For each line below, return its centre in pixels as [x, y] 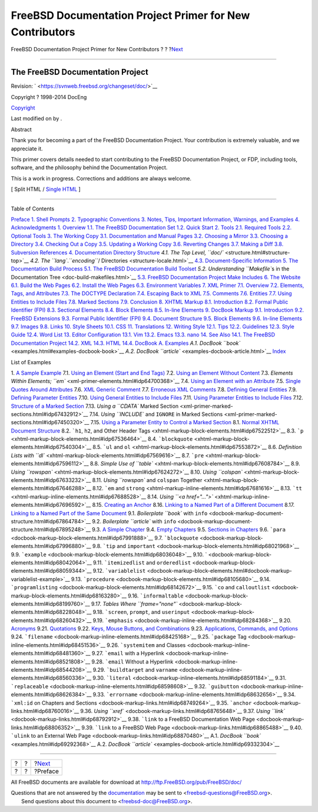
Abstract [21, 129]
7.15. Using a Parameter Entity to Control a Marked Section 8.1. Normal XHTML [185, 422]
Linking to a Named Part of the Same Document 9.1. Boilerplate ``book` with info [109, 513]
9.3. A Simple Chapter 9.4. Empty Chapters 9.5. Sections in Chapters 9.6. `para [189, 530]
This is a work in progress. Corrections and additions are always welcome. [101, 178]
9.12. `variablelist [119, 571]
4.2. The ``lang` [49, 260]
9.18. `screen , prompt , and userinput [141, 612]
